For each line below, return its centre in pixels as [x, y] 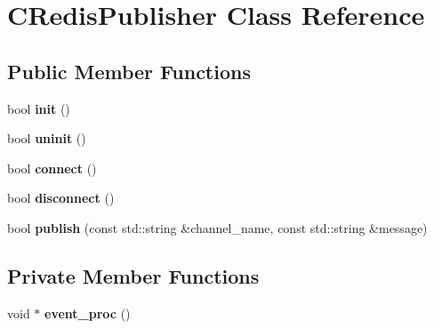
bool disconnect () [61, 198]
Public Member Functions [129, 71]
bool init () [39, 108]
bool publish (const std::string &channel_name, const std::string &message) [217, 227]
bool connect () [52, 168]
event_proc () [88, 313]
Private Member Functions [133, 275]
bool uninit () [47, 138]
